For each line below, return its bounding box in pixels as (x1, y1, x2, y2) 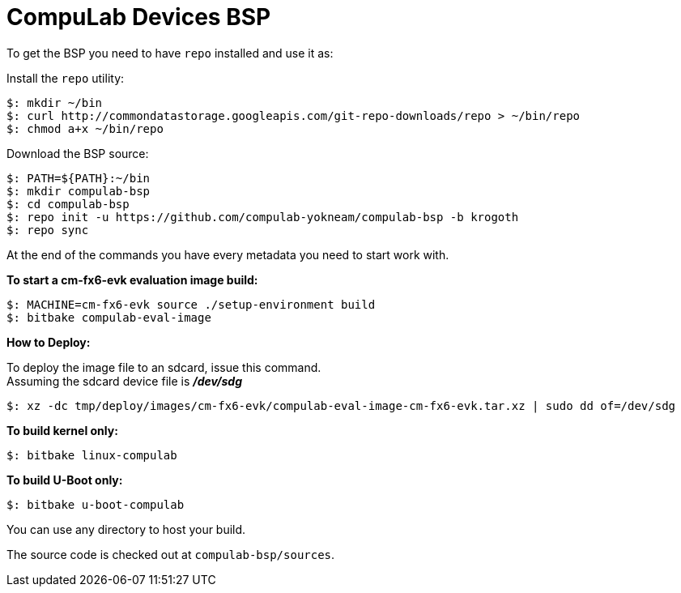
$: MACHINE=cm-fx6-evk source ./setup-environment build (6, 297, 376, 311)
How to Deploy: (6, 335, 91, 349)
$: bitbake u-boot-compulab (6, 497, 185, 511)
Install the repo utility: (6, 70, 125, 85)
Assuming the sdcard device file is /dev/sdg (6, 373, 243, 388)
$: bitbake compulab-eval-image (6, 310, 211, 324)
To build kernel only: (6, 423, 118, 437)
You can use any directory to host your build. (6, 522, 246, 536)
